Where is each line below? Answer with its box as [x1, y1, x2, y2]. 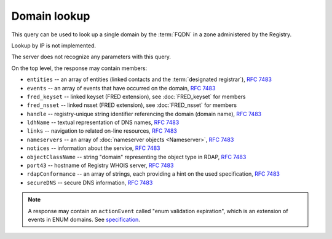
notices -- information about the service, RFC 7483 [26, 144, 160, 152]
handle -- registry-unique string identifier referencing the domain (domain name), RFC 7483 [26, 110, 261, 117]
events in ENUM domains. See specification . [28, 216, 141, 223]
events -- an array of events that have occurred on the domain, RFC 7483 [26, 84, 216, 92]
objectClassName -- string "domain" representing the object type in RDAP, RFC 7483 [26, 153, 247, 160]
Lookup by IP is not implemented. [11, 42, 97, 49]
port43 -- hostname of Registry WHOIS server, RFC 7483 [26, 162, 174, 169]
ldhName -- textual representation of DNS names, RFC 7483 [26, 119, 180, 126]
